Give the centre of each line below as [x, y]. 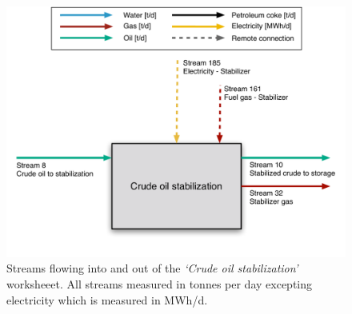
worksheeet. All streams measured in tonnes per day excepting [160, 284]
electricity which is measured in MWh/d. [107, 299]
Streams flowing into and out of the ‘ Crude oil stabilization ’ [152, 268]
